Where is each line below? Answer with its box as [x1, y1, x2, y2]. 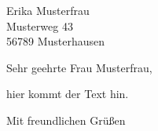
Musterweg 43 [6, 17, 73, 34]
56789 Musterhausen [6, 33, 105, 49]
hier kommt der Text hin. [6, 86, 129, 102]
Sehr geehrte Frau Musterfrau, [6, 59, 152, 75]
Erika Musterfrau [6, 2, 90, 18]
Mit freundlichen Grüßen [6, 111, 126, 128]
